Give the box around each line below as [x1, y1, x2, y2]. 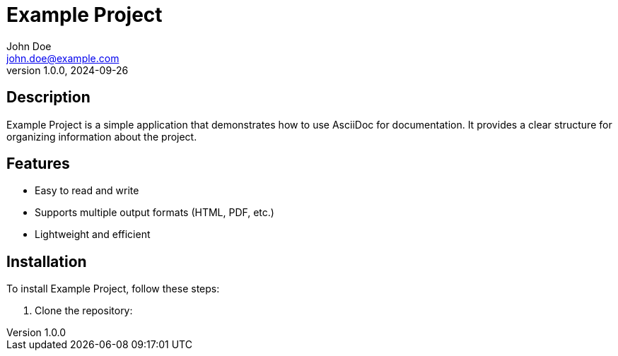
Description [6, 88, 91, 107]
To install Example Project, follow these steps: [6, 283, 220, 295]
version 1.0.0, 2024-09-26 [6, 64, 129, 76]
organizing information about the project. [6, 130, 197, 143]
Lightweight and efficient [35, 228, 151, 241]
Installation [6, 252, 87, 271]
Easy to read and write [35, 184, 139, 197]
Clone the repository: [35, 304, 133, 317]
